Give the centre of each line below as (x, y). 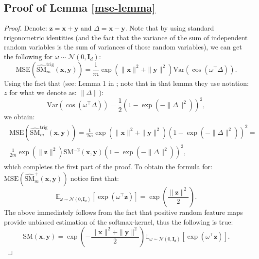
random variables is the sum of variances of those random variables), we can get (123, 47)
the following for (28, 56)
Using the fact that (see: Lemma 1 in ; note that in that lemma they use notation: (127, 83)
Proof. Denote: (26, 28)
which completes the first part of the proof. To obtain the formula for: (108, 167)
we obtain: (19, 117)
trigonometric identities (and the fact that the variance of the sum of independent (126, 37)
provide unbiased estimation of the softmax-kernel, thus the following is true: (119, 221)
